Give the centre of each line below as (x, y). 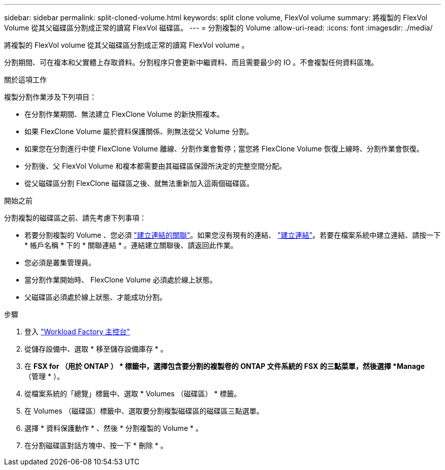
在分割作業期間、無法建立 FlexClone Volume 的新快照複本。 (124, 114)
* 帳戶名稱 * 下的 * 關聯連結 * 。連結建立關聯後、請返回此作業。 (131, 245)
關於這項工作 (25, 80)
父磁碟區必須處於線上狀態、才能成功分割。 (96, 297)
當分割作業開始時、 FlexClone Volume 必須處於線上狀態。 (121, 280)
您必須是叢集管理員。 (60, 262)
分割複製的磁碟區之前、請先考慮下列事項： (75, 218)
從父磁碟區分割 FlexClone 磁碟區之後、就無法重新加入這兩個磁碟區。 (139, 183)
